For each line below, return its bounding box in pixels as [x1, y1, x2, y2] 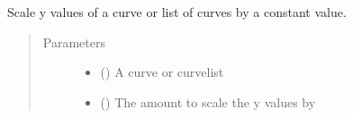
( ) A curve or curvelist [100, 63, 224, 81]
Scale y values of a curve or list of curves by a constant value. [7, 3, 347, 21]
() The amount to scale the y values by [100, 92, 316, 111]
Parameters [42, 32, 105, 51]
